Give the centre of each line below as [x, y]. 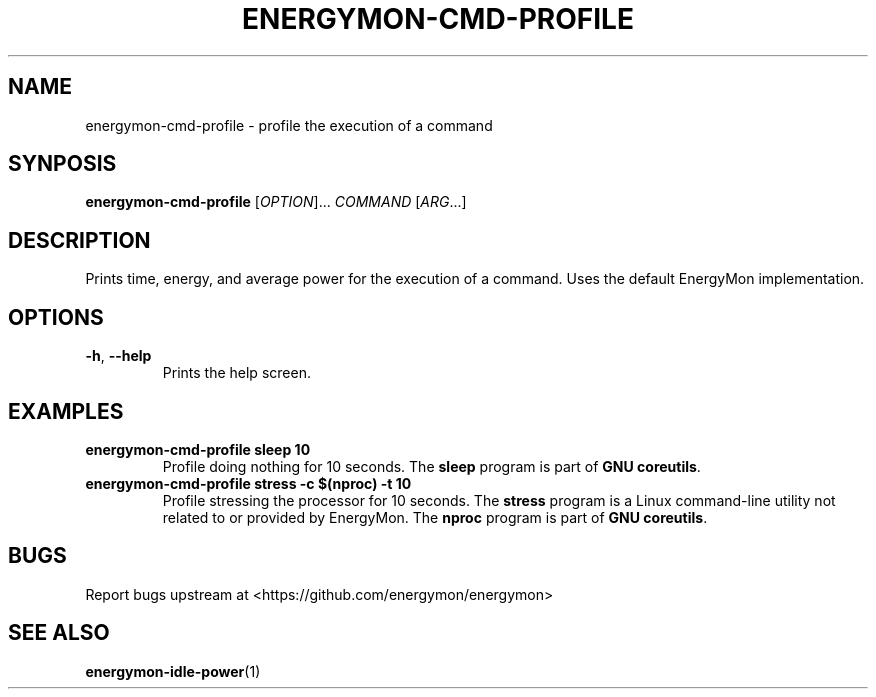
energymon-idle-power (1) [173, 671]
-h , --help [118, 356]
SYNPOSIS [62, 164]
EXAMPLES [66, 411]
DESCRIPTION [79, 240]
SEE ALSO [59, 633]
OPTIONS [56, 317]
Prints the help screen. [236, 373]
